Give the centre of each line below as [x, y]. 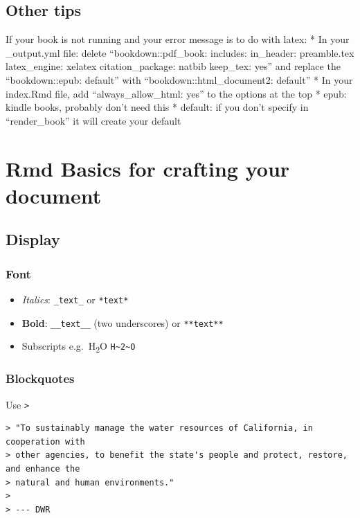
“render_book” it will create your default [93, 120]
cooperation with [45, 441]
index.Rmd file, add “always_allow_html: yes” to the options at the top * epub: [176, 93]
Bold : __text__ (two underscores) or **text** [123, 322]
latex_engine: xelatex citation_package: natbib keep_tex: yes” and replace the [173, 66]
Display [33, 239]
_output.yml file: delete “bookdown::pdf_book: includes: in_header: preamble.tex [180, 52]
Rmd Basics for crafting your [148, 168]
